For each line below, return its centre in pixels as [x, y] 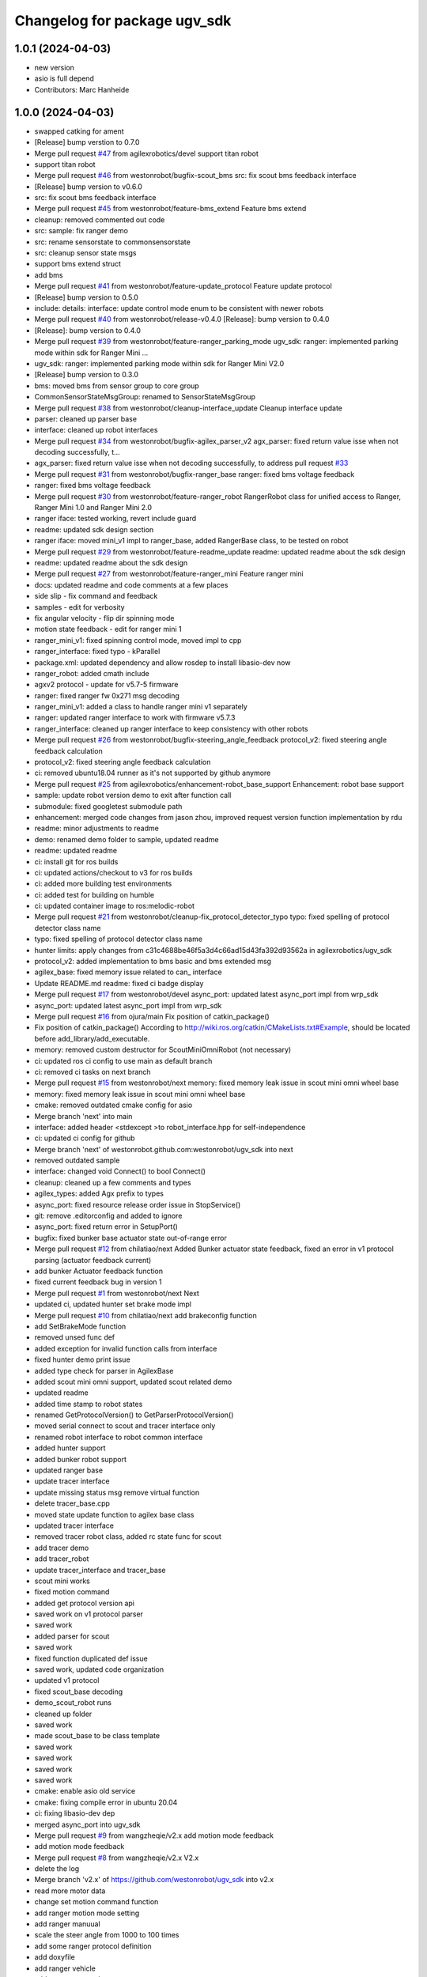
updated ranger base [68, 1470]
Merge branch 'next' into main [83, 1116]
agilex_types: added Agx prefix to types [99, 1193]
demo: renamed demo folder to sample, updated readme [127, 839]
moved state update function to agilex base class [114, 1514]
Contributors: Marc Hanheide [82, 89]
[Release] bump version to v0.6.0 [88, 187]
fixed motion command [72, 1592]
